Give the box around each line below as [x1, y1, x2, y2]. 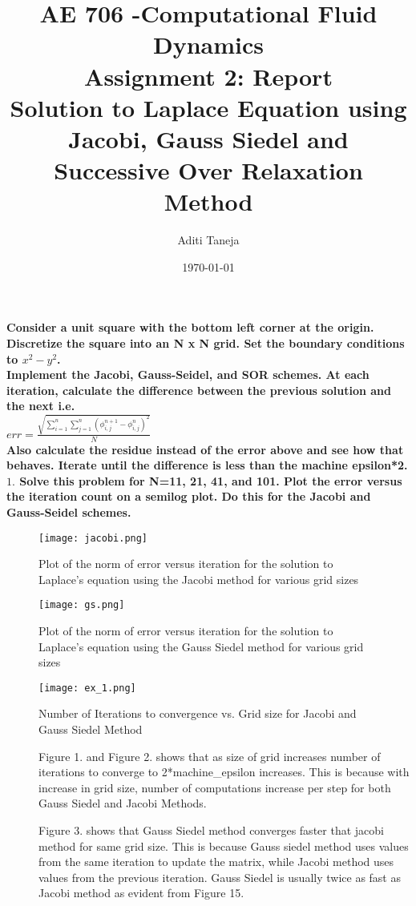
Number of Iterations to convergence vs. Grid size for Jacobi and [38, 705, 357, 722]
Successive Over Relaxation [54, 154, 363, 187]
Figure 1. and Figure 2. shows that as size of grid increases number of [38, 747, 381, 764]
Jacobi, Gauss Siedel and [68, 122, 349, 155]
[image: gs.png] [38, 599, 125, 611]
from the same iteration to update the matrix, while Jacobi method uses [38, 853, 394, 870]
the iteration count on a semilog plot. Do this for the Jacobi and [6, 488, 371, 505]
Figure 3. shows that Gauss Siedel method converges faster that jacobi [38, 822, 384, 838]
